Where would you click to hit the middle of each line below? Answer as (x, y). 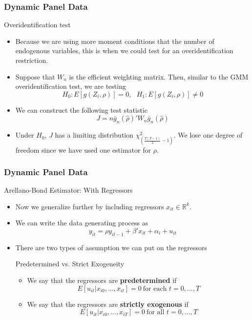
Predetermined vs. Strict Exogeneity (70, 264)
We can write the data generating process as (82, 223)
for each (155, 289)
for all (156, 312)
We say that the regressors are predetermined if (102, 280)
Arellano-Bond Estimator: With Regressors (68, 190)
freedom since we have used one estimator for (83, 150)
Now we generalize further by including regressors (90, 206)
